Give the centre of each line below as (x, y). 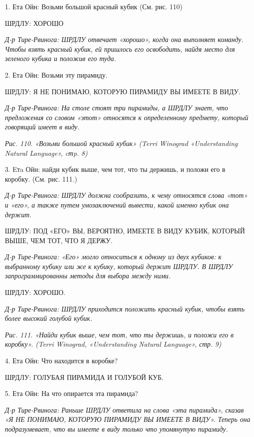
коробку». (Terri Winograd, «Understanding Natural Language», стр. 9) (113, 344)
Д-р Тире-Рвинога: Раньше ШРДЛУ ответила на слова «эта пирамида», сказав (124, 409)
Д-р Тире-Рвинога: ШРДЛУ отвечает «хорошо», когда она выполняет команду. (124, 39)
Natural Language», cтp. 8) (46, 153)
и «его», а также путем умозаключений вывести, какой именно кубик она (117, 204)
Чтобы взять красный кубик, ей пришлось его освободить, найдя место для (120, 49)
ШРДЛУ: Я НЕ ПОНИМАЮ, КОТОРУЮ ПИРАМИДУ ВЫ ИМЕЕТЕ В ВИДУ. (123, 91)
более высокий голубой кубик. (49, 318)
